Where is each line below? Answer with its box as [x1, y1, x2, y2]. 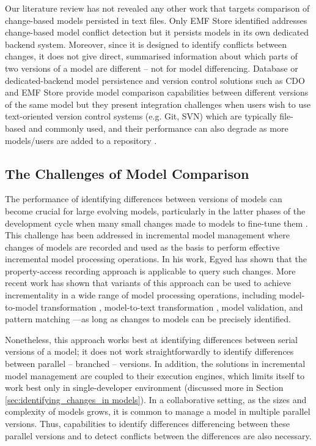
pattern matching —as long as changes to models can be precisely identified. [5, 312, 291, 325]
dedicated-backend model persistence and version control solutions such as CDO [5, 74, 305, 86]
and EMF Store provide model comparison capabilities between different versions [5, 86, 309, 99]
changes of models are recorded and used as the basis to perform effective [5, 240, 280, 253]
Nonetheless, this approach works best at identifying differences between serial [5, 333, 298, 346]
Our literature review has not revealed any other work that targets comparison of [5, 2, 310, 14]
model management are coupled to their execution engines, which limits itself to [5, 369, 304, 382]
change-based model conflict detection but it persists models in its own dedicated [5, 26, 309, 39]
